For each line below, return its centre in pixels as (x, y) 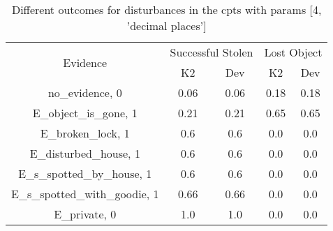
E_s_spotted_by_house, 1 (85, 173)
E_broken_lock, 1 (85, 133)
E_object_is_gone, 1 (85, 113)
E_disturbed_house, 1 (85, 153)
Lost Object (293, 52)
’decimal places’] (166, 25)
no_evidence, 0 (85, 92)
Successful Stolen (212, 52)
